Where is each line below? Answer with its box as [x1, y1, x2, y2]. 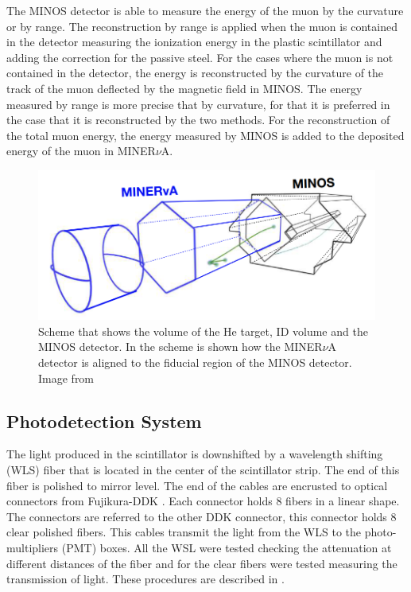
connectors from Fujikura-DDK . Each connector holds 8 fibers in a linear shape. [6, 493, 400, 509]
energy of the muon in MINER [6, 142, 156, 159]
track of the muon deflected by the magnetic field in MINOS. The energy [6, 80, 363, 96]
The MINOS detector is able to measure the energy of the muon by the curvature [6, 2, 404, 18]
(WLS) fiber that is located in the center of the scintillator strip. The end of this [6, 461, 400, 477]
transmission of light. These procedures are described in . [6, 571, 285, 587]
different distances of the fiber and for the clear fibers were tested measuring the [6, 555, 397, 571]
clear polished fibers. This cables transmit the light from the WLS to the [6, 524, 362, 540]
